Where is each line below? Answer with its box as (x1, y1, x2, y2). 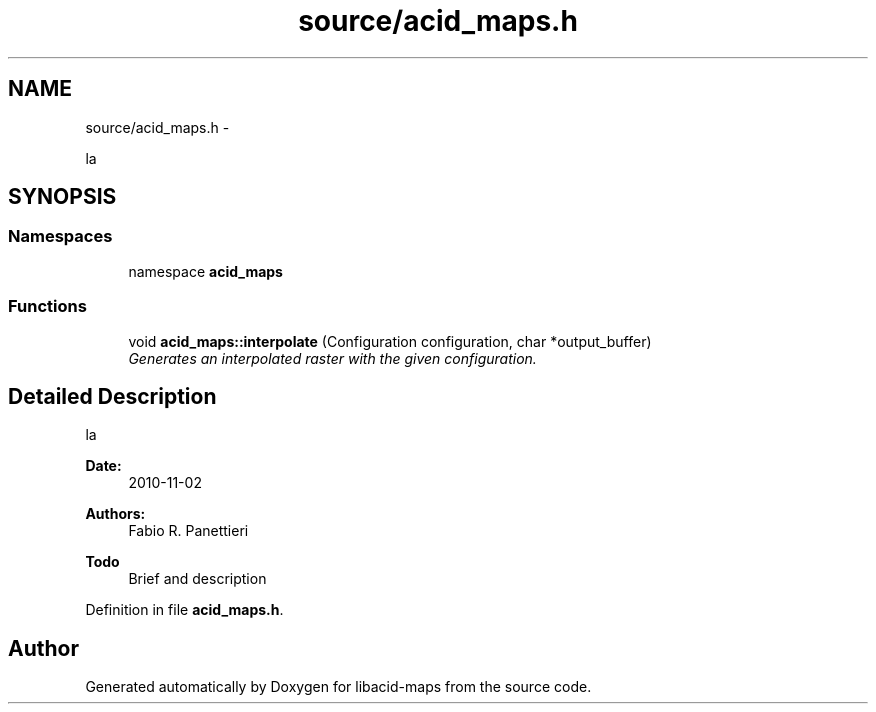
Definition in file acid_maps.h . (85, 601, 284, 619)
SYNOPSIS (8, 184, 117, 210)
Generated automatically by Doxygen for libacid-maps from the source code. (85, 678, 592, 696)
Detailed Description (8, 383, 217, 409)
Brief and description (128, 570, 267, 588)
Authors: (85, 505, 146, 523)
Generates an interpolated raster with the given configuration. (128, 349, 537, 367)
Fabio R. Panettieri (128, 522, 249, 540)
